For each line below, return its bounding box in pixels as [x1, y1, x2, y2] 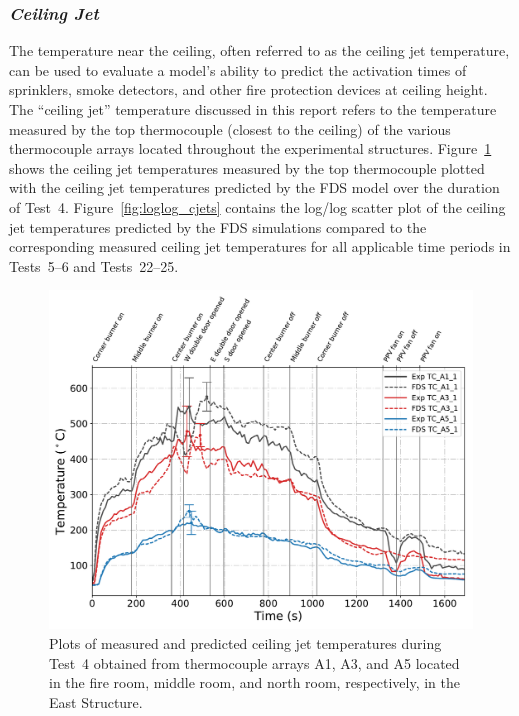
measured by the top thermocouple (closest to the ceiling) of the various [9, 118, 451, 139]
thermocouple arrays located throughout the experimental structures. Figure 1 [9, 138, 492, 159]
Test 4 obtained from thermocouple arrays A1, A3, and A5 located [49, 652, 460, 673]
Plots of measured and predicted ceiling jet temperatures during [49, 633, 442, 654]
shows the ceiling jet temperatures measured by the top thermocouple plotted [9, 157, 485, 178]
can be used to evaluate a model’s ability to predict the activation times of [9, 59, 467, 80]
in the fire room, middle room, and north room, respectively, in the [49, 672, 461, 693]
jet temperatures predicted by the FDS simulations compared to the [9, 216, 427, 237]
